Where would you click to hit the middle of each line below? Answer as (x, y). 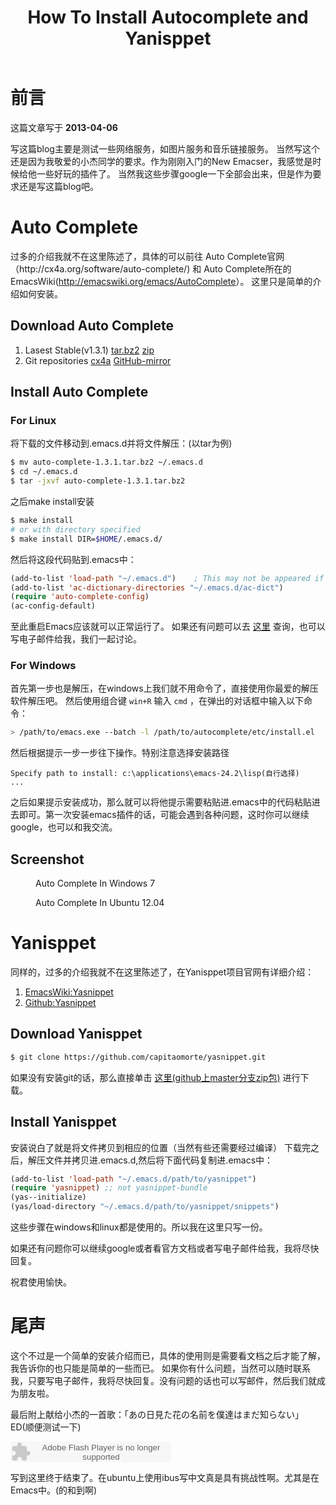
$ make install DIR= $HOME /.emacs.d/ (86, 539)
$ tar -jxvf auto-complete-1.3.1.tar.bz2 (98, 481)
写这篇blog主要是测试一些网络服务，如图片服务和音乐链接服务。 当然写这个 (165, 148)
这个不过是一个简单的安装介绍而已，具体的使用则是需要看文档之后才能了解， (168, 1355)
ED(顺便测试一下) (46, 1427)
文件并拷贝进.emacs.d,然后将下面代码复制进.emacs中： (159, 1160)
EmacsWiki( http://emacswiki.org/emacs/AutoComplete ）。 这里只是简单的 (161, 281)
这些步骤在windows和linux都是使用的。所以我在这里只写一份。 (139, 1227)
